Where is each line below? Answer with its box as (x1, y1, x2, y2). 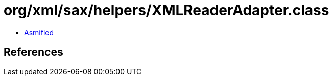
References (4, 46, 63, 59)
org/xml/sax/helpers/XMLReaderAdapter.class (4, 2, 329, 19)
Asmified (24, 28, 54, 37)
